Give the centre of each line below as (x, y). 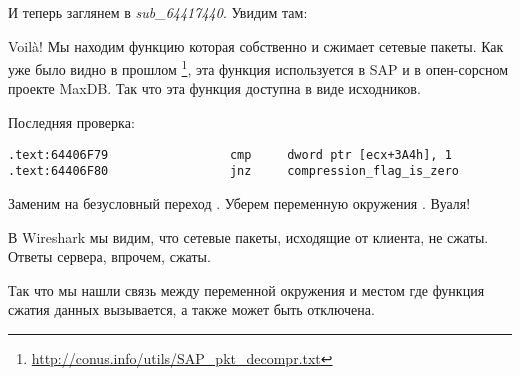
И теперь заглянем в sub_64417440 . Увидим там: (158, 12)
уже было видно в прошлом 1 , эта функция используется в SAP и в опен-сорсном (258, 67)
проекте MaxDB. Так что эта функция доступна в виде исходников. (214, 88)
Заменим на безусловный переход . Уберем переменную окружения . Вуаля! (239, 202)
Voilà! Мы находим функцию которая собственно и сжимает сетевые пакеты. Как (256, 45)
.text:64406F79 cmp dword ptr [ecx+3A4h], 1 (230, 154)
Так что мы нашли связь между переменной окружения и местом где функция (246, 289)
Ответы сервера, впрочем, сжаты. (109, 256)
